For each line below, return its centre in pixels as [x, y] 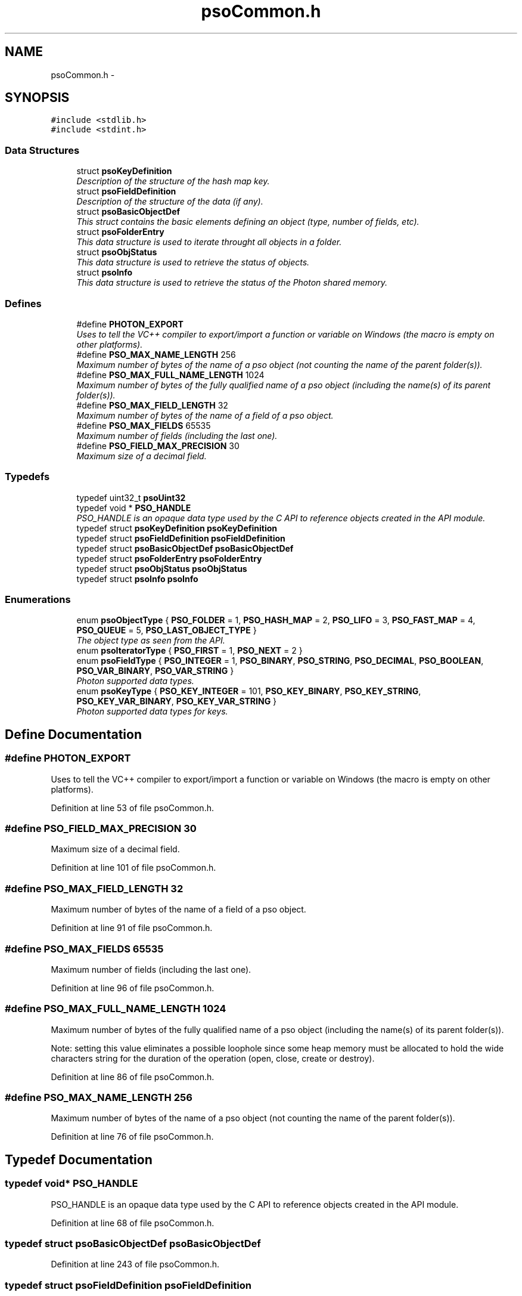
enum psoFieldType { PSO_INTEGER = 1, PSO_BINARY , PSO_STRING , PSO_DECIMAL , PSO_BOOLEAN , [280, 661]
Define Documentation [73, 734]
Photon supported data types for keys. [152, 712]
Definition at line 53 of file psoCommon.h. [132, 808]
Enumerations [38, 600]
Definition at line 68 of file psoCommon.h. [133, 1223]
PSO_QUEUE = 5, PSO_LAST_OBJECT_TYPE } [167, 630]
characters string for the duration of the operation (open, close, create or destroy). [213, 1058]
